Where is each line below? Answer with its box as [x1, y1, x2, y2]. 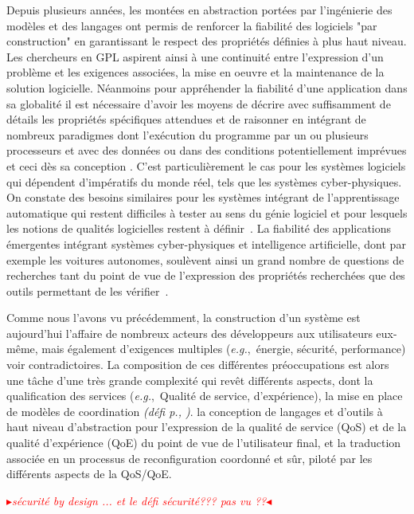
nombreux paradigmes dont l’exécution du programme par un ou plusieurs [6, 126, 369, 143]
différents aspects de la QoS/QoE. [6, 465, 172, 482]
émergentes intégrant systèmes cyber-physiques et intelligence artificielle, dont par [6, 235, 406, 252]
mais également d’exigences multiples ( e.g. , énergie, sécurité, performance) [41, 340, 406, 357]
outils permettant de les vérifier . [6, 282, 169, 299]
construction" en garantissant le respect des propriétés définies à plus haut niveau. [6, 33, 407, 49]
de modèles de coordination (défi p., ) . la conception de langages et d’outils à [6, 402, 383, 419]
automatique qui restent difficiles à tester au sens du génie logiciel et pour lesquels [6, 204, 408, 221]
